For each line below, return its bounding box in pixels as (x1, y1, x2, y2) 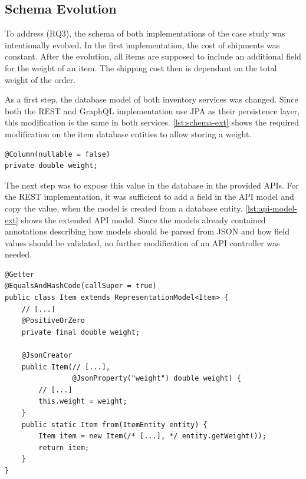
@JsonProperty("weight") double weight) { (72, 374, 241, 383)
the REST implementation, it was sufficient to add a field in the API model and (5, 190, 294, 203)
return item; (38, 443, 90, 452)
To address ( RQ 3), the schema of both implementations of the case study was (5, 27, 285, 39)
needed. (5, 248, 32, 260)
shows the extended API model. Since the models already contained (21, 213, 266, 226)
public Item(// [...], (21, 362, 110, 371)
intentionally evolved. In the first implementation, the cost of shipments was (5, 38, 280, 51)
